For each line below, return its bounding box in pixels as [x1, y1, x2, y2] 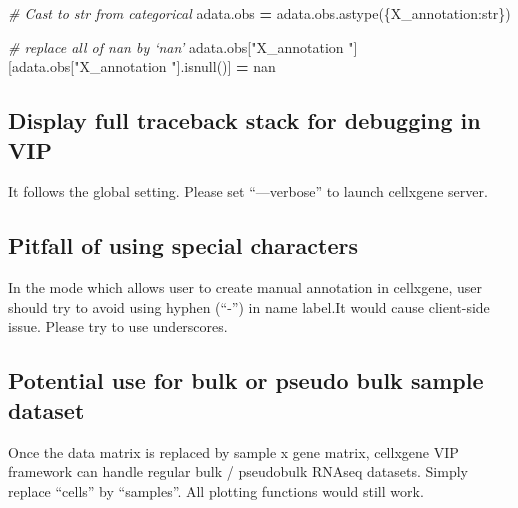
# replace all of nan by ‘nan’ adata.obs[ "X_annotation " [8, 36, 354, 57]
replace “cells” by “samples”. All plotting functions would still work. [8, 480, 424, 501]
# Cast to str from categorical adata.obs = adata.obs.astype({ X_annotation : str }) [8, 3, 511, 23]
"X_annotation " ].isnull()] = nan [74, 56, 276, 77]
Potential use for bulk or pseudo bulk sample [8, 365, 484, 396]
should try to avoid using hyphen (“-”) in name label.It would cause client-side [8, 296, 490, 317]
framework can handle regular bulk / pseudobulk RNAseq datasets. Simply [8, 461, 468, 482]
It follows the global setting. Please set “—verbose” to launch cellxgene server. [8, 181, 488, 202]
